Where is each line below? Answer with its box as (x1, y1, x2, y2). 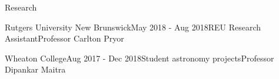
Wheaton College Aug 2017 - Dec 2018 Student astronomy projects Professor (5, 51, 274, 64)
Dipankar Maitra (5, 63, 66, 75)
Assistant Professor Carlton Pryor (5, 32, 124, 44)
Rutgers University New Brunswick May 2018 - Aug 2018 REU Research (5, 20, 261, 33)
